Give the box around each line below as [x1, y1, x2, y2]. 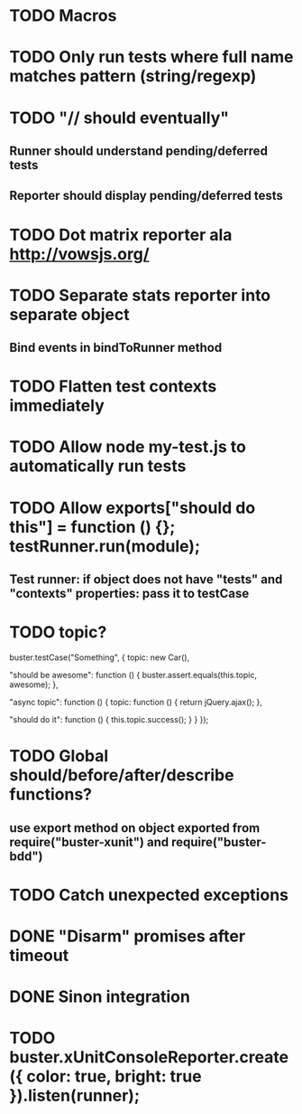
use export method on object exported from [9, 820, 261, 835]
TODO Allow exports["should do [9, 497, 256, 518]
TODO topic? [9, 622, 107, 643]
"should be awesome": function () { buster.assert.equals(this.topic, [9, 670, 257, 680]
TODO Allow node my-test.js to [9, 437, 246, 458]
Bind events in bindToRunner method [9, 340, 223, 355]
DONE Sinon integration [9, 987, 191, 1007]
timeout [9, 945, 69, 966]
